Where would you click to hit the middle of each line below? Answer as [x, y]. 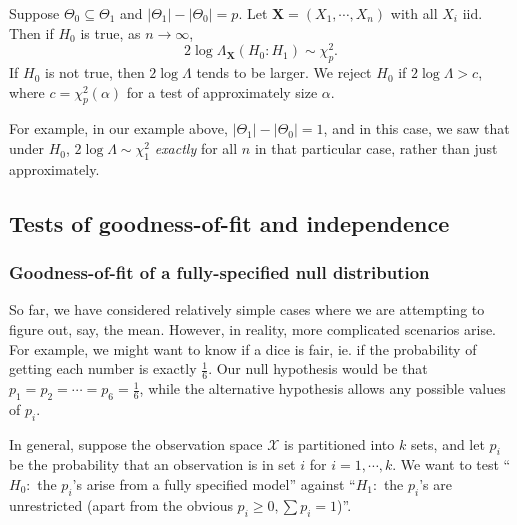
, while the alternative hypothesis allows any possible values [322, 388]
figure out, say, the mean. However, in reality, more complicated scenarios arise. [253, 329]
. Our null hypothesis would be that [318, 368]
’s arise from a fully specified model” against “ [214, 484]
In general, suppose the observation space [136, 443]
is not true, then [94, 72]
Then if [31, 32]
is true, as [110, 32]
